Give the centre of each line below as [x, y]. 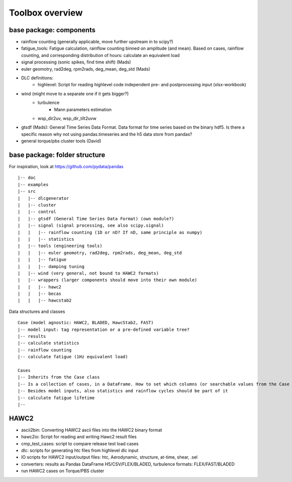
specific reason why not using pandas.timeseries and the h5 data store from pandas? [107, 134]
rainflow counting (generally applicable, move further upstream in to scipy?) [97, 42]
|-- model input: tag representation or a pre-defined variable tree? [104, 329]
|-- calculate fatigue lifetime [56, 398]
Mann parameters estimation [83, 109]
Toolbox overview [46, 13]
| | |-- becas [40, 294]
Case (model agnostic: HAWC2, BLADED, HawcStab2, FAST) [86, 323]
